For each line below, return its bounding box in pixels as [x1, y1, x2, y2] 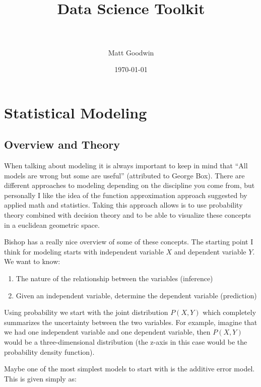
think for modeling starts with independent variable [4, 246, 164, 256]
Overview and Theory [4, 137, 120, 152]
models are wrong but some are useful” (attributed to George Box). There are [4, 170, 245, 180]
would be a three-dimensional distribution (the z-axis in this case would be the [4, 336, 247, 347]
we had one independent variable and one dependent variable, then [4, 327, 211, 337]
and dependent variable [174, 246, 246, 256]
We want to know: [4, 256, 60, 267]
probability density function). [4, 346, 95, 357]
